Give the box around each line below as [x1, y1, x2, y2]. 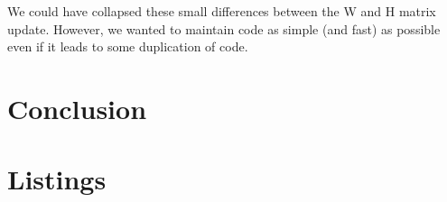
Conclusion [7, 89, 147, 126]
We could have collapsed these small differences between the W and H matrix [7, 2, 436, 20]
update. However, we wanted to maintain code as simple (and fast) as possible [7, 19, 441, 38]
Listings [7, 161, 107, 197]
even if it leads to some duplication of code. [7, 37, 248, 56]
